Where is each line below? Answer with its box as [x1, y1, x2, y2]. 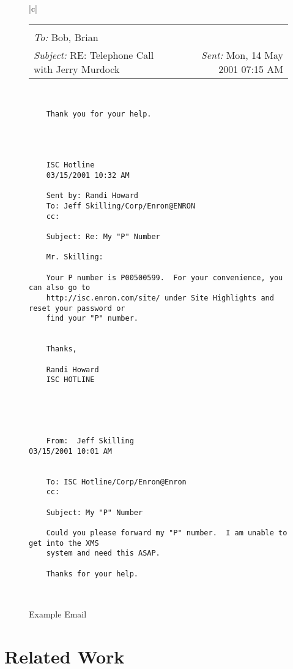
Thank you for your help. [46, 110, 152, 119]
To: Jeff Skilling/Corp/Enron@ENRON [46, 202, 196, 211]
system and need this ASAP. [46, 549, 160, 558]
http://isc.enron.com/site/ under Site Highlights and [46, 294, 274, 302]
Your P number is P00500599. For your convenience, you [46, 273, 283, 282]
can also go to [29, 283, 91, 292]
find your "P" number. [46, 314, 138, 323]
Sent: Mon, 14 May [201, 47, 283, 62]
